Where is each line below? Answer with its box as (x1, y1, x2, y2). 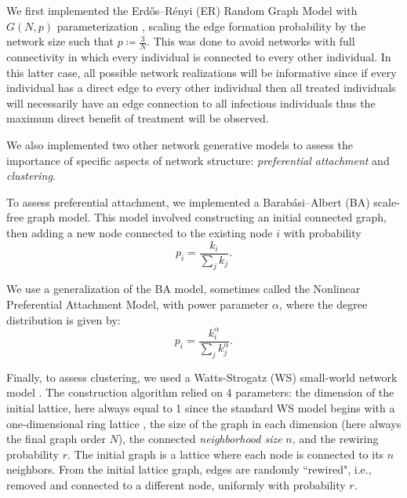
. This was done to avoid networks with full (147, 33, 355, 49)
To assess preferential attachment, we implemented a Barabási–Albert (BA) (6, 193, 370, 210)
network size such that (6, 33, 114, 49)
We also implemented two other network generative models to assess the (6, 136, 353, 152)
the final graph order (6, 430, 106, 447)
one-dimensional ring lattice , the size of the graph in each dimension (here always (6, 415, 402, 431)
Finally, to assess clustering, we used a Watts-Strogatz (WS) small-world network (6, 368, 398, 385)
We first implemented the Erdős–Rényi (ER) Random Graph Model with (6, 2, 358, 18)
